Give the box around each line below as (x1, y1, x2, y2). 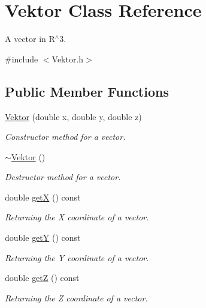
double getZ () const (5, 271, 80, 284)
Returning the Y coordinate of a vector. (5, 251, 149, 264)
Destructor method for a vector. (5, 171, 121, 183)
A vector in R (5, 32, 55, 45)
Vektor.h (51, 52, 84, 65)
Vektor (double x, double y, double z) (5, 110, 142, 122)
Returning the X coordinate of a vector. (5, 211, 149, 223)
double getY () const (5, 231, 81, 244)
